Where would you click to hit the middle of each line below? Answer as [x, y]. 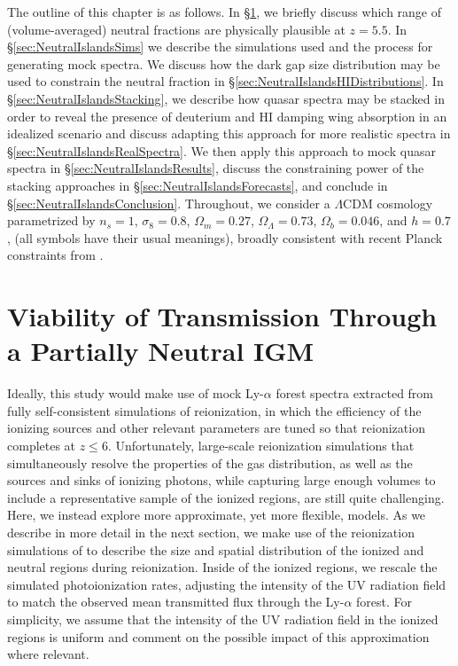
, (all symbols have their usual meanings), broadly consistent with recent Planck [225, 237]
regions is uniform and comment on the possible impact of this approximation [218, 636]
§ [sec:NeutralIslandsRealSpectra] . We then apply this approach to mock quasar [221, 150]
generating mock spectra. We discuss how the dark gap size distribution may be [224, 63]
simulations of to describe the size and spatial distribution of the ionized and [216, 549]
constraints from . [55, 255]
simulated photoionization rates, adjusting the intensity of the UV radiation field [227, 584]
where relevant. [48, 654]
